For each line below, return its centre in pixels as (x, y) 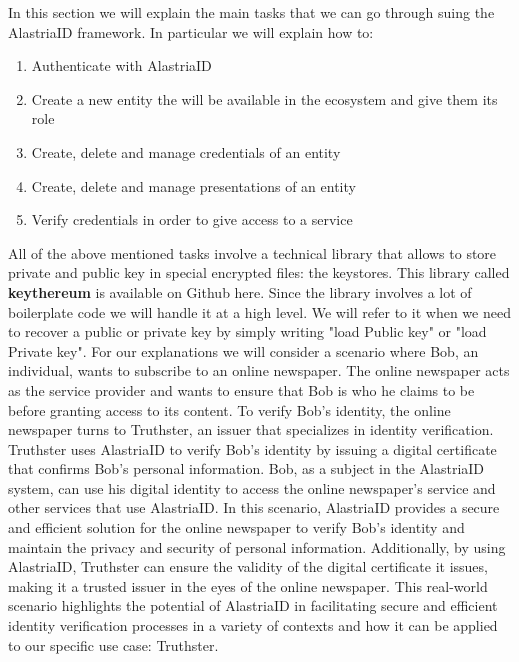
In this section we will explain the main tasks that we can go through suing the (251, 12)
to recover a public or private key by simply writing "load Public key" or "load (247, 331)
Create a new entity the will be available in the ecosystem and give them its (264, 98)
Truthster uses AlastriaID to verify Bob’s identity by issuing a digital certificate (252, 448)
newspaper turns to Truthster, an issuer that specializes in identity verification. (251, 429)
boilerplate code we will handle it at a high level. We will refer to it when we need (259, 311)
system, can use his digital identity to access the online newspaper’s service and (252, 487)
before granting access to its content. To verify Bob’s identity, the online (229, 409)
